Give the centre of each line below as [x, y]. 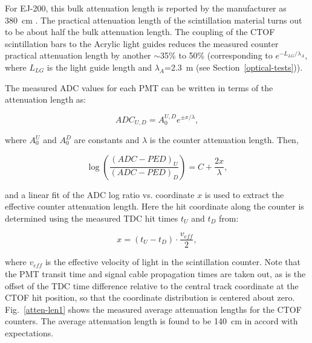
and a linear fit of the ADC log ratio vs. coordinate [100, 194]
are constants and [107, 140]
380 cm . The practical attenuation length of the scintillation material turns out [154, 20]
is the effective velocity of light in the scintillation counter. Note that [173, 262]
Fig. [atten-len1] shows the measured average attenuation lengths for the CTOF [153, 309]
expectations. [29, 333]
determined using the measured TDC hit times [92, 218]
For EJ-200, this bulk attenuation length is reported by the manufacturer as [146, 8]
